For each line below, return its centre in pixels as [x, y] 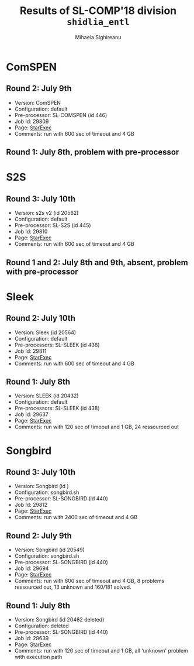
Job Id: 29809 [32, 121]
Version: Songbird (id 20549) [49, 550]
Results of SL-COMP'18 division [98, 11]
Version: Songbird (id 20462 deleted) [59, 619]
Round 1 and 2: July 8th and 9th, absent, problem [97, 262]
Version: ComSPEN [38, 102]
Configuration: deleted [41, 626]
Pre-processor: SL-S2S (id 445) [53, 225]
